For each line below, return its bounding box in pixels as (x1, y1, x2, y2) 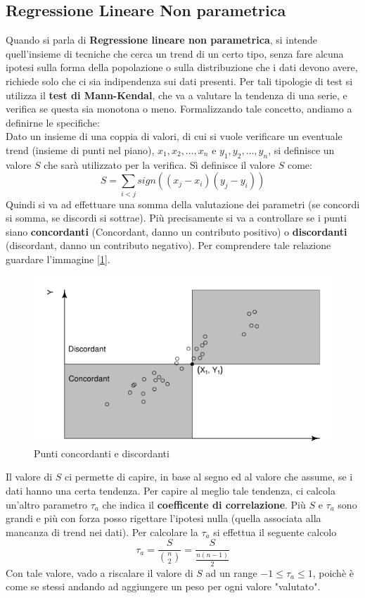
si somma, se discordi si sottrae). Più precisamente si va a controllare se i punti (6, 210, 347, 225)
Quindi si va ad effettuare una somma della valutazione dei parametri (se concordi (6, 196, 360, 211)
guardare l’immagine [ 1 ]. (6, 252, 110, 267)
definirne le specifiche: (6, 115, 100, 129)
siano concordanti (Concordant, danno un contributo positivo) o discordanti (6, 224, 347, 238)
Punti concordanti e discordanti (34, 445, 169, 460)
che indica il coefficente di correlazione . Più (102, 497, 306, 511)
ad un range (205, 565, 257, 580)
